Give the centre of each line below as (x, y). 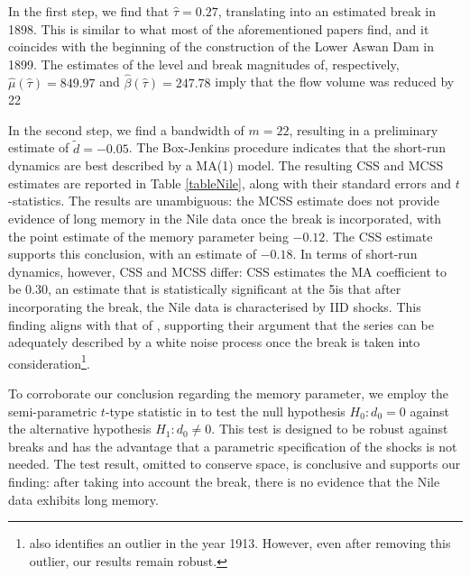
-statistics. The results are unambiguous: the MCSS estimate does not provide (224, 201)
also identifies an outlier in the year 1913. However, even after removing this (240, 543)
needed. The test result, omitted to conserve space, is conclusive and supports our (235, 464)
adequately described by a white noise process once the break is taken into (214, 342)
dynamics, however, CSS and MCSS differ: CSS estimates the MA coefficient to (227, 271)
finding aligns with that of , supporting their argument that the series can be (221, 324)
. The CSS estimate (379, 236)
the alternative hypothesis (80, 429)
